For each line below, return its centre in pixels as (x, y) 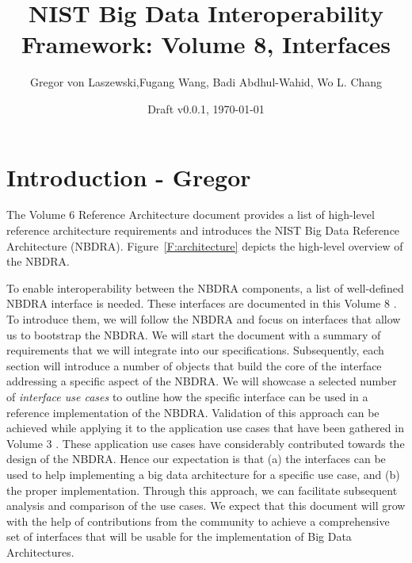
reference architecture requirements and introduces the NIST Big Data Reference (203, 230)
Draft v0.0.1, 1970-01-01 (206, 108)
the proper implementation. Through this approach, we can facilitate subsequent (202, 490)
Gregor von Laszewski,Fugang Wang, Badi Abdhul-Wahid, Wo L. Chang (206, 82)
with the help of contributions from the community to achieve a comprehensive (198, 521)
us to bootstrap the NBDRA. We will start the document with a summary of (194, 334)
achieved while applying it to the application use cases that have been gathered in (205, 428)
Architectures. (40, 552)
